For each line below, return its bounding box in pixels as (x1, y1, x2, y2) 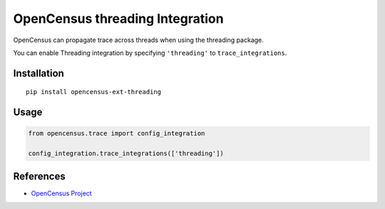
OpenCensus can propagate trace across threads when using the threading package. (13, 36, 264, 44)
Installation (13, 67, 64, 79)
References (13, 170, 66, 182)
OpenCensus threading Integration (13, 11, 224, 26)
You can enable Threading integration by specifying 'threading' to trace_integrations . (13, 49, 287, 57)
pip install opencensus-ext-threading (26, 88, 162, 96)
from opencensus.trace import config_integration (28, 129, 205, 138)
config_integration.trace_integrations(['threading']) (28, 150, 224, 158)
